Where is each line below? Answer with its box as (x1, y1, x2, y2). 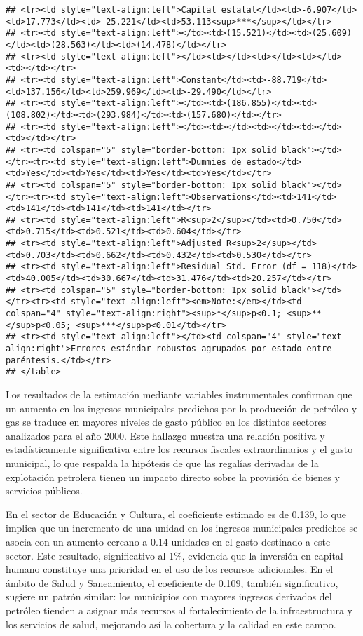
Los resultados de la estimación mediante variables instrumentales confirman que (6, 387, 352, 401)
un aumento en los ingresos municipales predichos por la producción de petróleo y (6, 400, 357, 415)
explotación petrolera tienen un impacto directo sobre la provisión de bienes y (6, 469, 340, 484)
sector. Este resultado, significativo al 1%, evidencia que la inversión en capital (6, 548, 343, 562)
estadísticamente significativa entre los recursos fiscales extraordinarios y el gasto (6, 442, 353, 456)
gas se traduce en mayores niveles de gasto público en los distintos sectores (6, 414, 327, 429)
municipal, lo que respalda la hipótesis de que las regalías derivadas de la (6, 455, 319, 470)
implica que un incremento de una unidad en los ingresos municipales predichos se (6, 520, 358, 535)
